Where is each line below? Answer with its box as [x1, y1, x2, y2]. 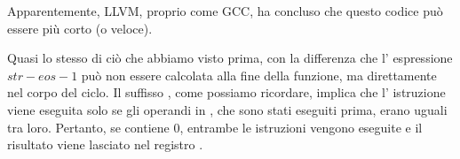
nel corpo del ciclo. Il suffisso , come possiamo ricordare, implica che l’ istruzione [7, 83, 446, 102]
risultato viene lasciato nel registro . [7, 135, 203, 154]
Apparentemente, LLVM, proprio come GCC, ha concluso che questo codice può [7, 2, 443, 19]
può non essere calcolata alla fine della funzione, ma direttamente [81, 65, 437, 84]
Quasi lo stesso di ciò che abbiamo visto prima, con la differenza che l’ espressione [7, 49, 453, 67]
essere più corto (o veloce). [7, 19, 153, 37]
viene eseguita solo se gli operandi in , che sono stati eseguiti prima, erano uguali [7, 100, 448, 118]
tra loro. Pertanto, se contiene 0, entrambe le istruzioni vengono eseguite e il [7, 117, 423, 136]
